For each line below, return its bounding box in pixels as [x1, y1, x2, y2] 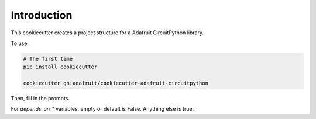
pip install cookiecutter [23, 64, 98, 70]
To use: [11, 40, 29, 47]
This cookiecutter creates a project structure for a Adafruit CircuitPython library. [11, 29, 204, 36]
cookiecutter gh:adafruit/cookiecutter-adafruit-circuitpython [23, 80, 209, 87]
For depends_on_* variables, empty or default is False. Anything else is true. [11, 106, 194, 113]
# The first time [23, 55, 73, 62]
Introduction [11, 9, 73, 22]
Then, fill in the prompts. [11, 95, 70, 102]
